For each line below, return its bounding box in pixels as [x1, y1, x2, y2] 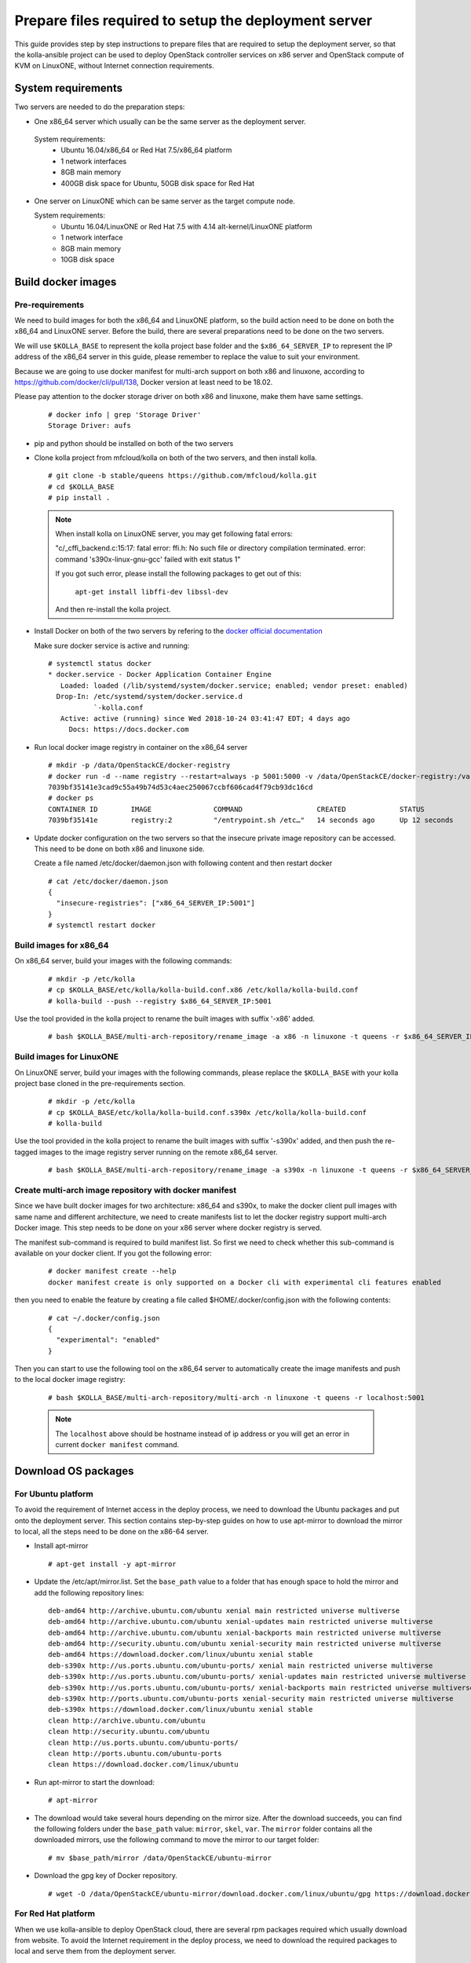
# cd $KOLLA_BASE [48, 482, 115, 491]
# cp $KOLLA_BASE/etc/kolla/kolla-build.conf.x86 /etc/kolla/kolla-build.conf [48, 985, 359, 995]
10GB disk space [60, 254, 115, 264]
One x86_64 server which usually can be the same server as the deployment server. [34, 116, 306, 126]
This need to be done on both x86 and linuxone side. [34, 844, 205, 854]
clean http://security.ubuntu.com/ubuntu [48, 1727, 210, 1736]
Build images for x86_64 [14, 940, 109, 951]
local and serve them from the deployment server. [14, 1947, 177, 1956]
